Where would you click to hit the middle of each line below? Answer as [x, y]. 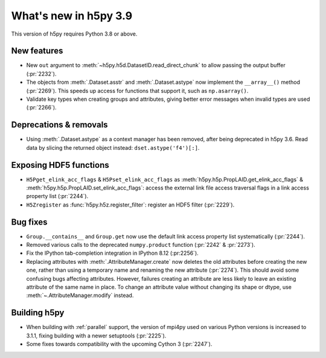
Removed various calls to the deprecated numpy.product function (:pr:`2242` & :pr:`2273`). [141, 245]
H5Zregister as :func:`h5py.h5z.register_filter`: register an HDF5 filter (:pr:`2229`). [130, 205]
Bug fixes [29, 222]
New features [37, 51]
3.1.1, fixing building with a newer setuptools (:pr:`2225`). [96, 336]
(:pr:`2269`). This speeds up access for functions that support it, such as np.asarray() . [137, 91]
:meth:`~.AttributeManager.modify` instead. [80, 295]
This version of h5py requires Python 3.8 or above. [74, 34]
